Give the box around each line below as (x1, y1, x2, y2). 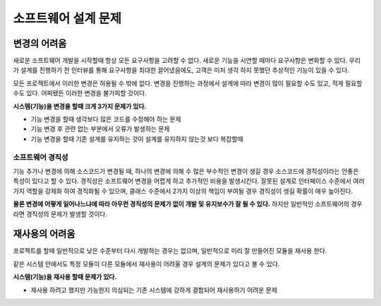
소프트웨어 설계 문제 (13, 11, 122, 26)
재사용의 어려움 (13, 228, 75, 240)
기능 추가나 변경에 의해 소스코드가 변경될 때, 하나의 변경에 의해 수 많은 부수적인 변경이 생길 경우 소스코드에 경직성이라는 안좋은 (13, 167, 359, 175)
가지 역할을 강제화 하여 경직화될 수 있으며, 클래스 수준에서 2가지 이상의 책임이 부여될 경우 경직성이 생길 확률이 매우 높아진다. (13, 187, 353, 195)
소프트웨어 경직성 (13, 152, 68, 162)
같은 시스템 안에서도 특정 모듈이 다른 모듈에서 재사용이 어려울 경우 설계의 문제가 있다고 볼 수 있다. (13, 259, 280, 268)
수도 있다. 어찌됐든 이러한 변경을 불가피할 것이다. (13, 89, 147, 98)
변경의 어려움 (13, 37, 67, 49)
